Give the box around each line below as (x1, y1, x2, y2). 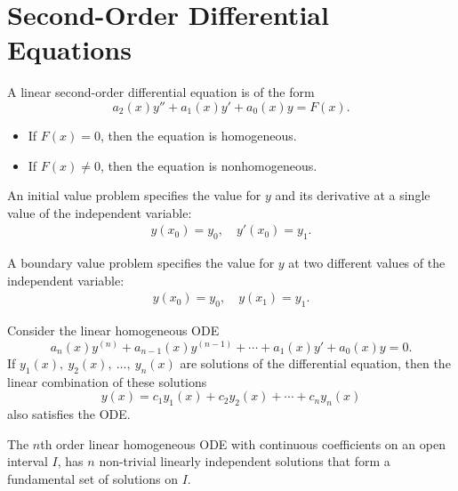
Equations (7, 31, 132, 68)
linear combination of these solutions (7, 372, 207, 390)
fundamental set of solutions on (7, 469, 178, 487)
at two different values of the (288, 254, 446, 272)
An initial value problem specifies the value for (7, 186, 261, 205)
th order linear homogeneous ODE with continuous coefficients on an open (40, 434, 446, 453)
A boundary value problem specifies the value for (7, 254, 275, 272)
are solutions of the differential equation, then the (180, 353, 451, 372)
